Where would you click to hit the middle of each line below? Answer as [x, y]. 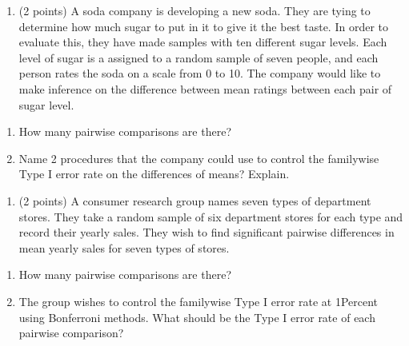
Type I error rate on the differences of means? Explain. [154, 174]
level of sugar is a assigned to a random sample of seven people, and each [198, 57]
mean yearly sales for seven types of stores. [124, 247]
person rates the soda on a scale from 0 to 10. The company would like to [200, 73]
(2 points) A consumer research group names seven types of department [195, 200]
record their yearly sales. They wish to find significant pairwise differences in [207, 232]
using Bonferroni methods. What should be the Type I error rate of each [197, 317]
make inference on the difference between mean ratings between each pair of [205, 88]
